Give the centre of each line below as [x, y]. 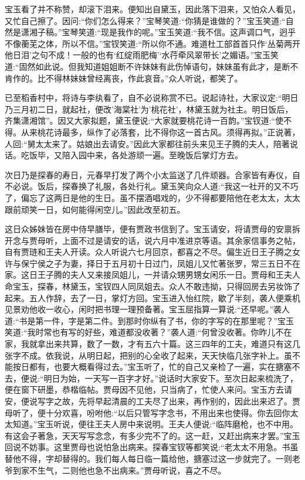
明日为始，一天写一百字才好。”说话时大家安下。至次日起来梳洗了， [171, 378]
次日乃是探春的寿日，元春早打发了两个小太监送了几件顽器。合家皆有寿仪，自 [152, 174]
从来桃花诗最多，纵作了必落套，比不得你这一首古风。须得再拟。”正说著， [160, 132]
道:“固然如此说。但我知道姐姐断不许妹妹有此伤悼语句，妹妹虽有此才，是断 [148, 66]
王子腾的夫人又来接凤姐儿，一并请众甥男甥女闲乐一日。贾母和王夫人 [169, 275]
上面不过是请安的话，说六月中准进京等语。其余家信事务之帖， [181, 240]
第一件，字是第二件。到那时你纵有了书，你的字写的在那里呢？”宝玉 [165, 320]
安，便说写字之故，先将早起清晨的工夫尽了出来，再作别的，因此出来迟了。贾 [152, 401]
